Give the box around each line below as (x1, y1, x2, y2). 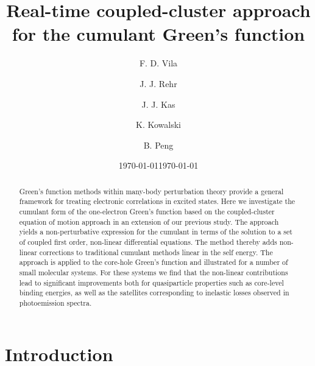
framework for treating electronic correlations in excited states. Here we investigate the (19, 196, 296, 206)
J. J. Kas (141, 97, 175, 110)
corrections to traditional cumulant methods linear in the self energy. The (39, 247, 273, 257)
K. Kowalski (136, 118, 181, 131)
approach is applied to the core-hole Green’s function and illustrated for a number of (19, 257, 288, 267)
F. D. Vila (139, 57, 178, 69)
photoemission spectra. (19, 297, 92, 308)
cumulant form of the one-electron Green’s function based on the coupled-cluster (19, 206, 275, 216)
